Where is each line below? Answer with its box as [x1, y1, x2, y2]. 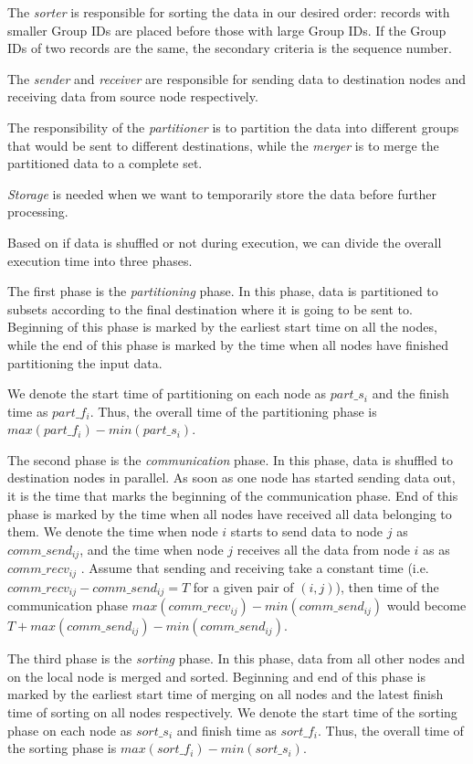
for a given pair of [193, 577, 294, 596]
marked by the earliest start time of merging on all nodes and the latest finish [7, 684, 444, 704]
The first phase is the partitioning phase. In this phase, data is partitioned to [7, 281, 438, 301]
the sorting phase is [7, 738, 117, 758]
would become [386, 596, 467, 615]
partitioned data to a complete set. [7, 154, 203, 173]
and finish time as [176, 720, 277, 739]
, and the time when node [79, 539, 224, 558]
